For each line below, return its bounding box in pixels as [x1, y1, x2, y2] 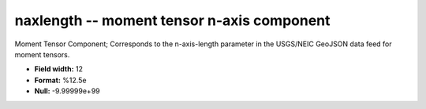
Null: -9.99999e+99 [34, 86, 100, 96]
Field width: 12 [34, 64, 83, 74]
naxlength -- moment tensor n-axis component [14, 12, 331, 29]
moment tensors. [14, 49, 70, 59]
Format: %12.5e [34, 75, 87, 85]
